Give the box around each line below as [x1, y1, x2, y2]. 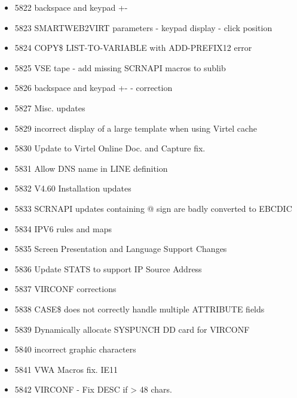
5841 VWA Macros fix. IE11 [14, 363, 118, 375]
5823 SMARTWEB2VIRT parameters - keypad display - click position [14, 21, 272, 34]
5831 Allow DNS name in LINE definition [14, 162, 168, 174]
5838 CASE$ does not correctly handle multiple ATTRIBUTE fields [14, 302, 265, 315]
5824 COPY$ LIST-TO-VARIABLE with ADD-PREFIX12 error [14, 41, 252, 54]
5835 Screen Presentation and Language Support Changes [14, 242, 227, 255]
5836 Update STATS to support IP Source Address [14, 262, 202, 275]
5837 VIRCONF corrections [14, 282, 117, 295]
